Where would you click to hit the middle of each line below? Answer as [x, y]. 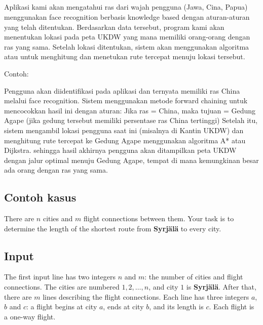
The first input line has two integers [60, 277]
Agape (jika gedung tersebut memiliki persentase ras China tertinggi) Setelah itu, [131, 120]
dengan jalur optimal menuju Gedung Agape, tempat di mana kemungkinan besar [131, 160]
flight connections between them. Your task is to [159, 218]
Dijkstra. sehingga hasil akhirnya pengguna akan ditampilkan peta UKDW [120, 150]
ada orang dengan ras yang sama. [56, 170]
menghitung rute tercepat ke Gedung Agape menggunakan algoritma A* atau [125, 140]
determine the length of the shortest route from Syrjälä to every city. [113, 228]
